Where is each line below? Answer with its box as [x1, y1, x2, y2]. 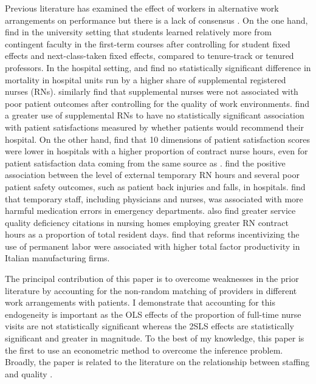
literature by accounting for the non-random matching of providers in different [5, 284, 297, 297]
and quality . [5, 367, 53, 380]
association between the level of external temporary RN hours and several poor [5, 168, 300, 181]
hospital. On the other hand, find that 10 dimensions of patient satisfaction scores [5, 132, 310, 145]
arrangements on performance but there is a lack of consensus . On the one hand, [5, 13, 308, 26]
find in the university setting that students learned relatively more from [5, 26, 272, 38]
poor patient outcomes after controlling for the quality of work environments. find [5, 97, 309, 109]
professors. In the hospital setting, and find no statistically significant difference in [5, 61, 311, 74]
